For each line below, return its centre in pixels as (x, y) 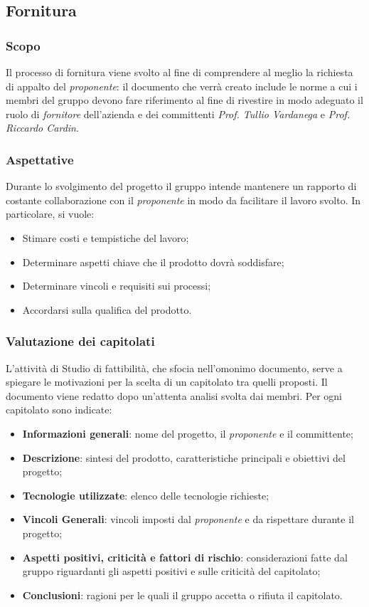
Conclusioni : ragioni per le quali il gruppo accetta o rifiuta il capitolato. (182, 595)
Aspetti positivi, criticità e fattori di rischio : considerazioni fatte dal (185, 557)
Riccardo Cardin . (42, 128)
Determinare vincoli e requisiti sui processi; (117, 286)
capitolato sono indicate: (59, 410)
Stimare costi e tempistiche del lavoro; (106, 237)
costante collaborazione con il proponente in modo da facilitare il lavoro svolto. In (183, 200)
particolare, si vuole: (50, 214)
